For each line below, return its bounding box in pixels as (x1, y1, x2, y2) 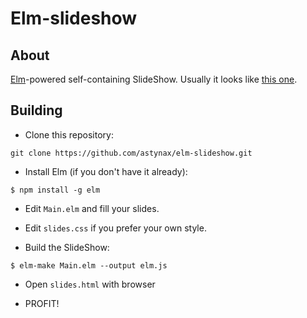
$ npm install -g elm (10, 185, 101, 195)
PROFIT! (24, 297, 60, 309)
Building (10, 102, 63, 119)
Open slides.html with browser (24, 278, 156, 290)
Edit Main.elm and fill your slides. (24, 202, 160, 214)
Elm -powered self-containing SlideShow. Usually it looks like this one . (10, 73, 298, 85)
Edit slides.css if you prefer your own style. (24, 222, 207, 234)
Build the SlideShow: (24, 241, 110, 253)
